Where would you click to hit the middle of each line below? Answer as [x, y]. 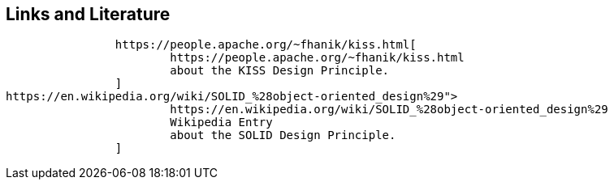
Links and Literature [88, 14]
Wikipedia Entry [221, 123]
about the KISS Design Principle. [280, 71]
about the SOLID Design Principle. [283, 135]
